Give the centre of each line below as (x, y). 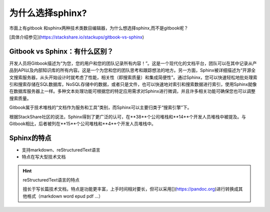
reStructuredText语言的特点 (51, 180)
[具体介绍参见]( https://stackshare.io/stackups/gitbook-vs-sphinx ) (77, 37)
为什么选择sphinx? (48, 13)
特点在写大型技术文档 (44, 157)
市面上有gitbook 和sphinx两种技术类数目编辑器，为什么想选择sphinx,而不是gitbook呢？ (99, 28)
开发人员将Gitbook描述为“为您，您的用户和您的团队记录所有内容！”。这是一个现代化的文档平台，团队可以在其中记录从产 (133, 63)
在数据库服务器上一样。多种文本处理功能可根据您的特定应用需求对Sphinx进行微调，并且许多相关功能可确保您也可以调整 (132, 91)
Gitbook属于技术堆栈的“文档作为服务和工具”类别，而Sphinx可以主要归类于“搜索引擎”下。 (100, 107)
